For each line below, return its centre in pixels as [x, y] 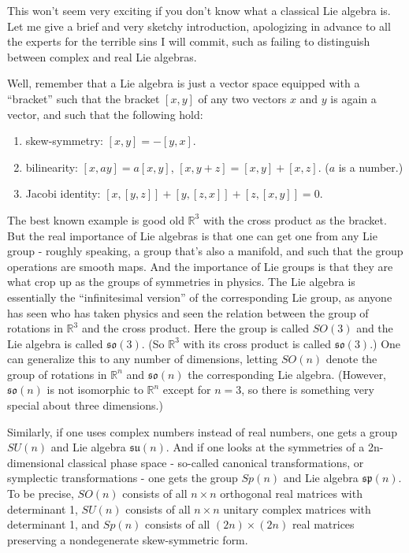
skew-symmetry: [64, 141]
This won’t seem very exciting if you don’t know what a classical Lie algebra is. [199, 10]
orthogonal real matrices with [291, 494]
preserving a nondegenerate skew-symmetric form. [128, 539]
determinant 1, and [54, 524]
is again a [353, 98]
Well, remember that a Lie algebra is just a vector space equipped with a [184, 83]
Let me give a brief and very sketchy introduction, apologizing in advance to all [199, 26]
